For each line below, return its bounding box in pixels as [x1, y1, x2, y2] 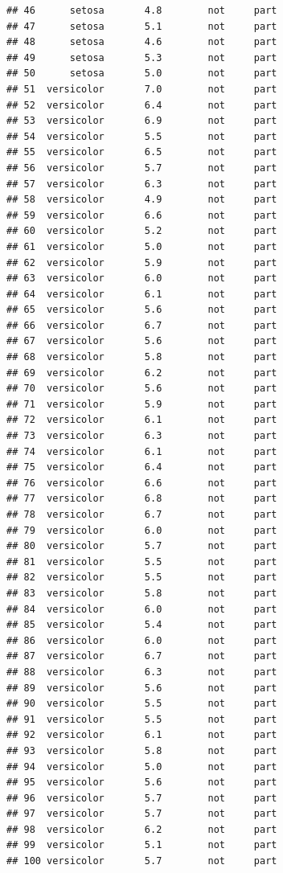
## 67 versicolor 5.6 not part [6, 335, 277, 347]
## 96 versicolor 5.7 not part [6, 792, 277, 804]
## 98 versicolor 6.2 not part [6, 823, 277, 835]
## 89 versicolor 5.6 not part [6, 682, 277, 694]
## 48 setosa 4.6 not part [6, 36, 277, 48]
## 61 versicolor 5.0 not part [6, 240, 277, 252]
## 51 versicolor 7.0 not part [6, 83, 277, 95]
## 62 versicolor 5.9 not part [6, 256, 277, 268]
